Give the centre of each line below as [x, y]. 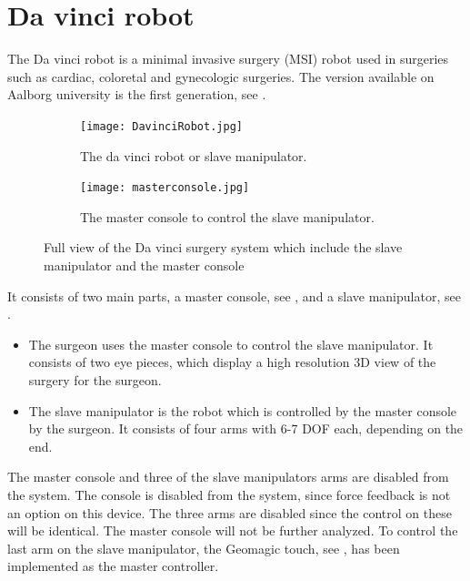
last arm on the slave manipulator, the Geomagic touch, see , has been [204, 548]
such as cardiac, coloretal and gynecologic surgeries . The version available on [221, 76]
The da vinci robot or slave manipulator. [194, 155]
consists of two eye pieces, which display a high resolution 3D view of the [232, 362]
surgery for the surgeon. [95, 379]
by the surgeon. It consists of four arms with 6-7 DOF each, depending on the [246, 428]
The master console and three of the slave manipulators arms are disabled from [228, 477]
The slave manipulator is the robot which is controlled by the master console [243, 410]
